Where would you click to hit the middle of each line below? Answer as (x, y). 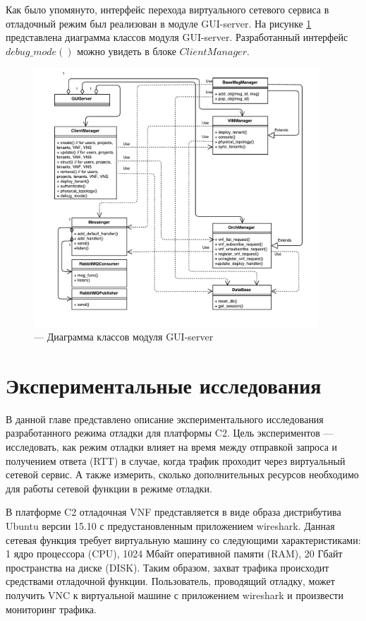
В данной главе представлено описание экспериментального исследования (165, 419)
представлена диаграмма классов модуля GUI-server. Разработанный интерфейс (177, 37)
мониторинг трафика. (51, 609)
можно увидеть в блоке (127, 51)
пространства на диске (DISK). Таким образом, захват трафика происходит (167, 567)
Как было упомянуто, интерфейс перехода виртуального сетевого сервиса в (167, 9)
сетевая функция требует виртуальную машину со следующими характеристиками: (183, 539)
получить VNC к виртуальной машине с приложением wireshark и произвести (175, 595)
